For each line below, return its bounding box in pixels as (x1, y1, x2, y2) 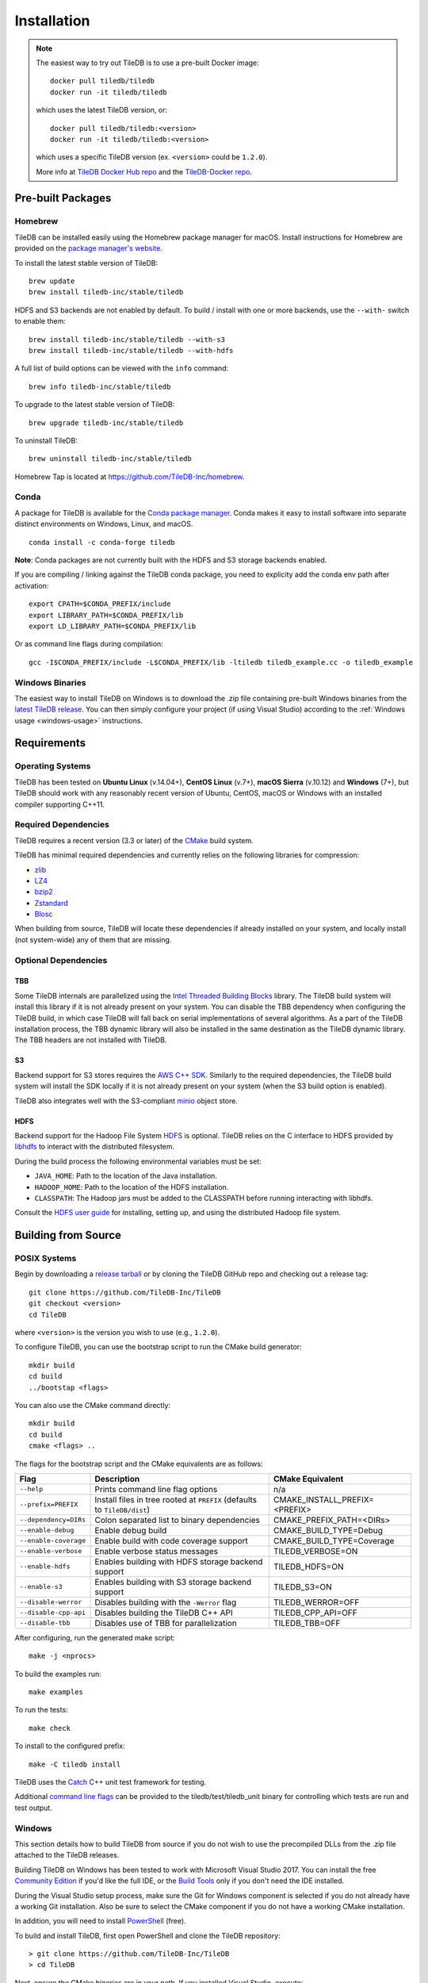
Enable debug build (94, 1525, 167, 1536)
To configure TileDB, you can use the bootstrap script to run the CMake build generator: (14, 1342, 302, 1352)
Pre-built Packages (14, 191, 112, 205)
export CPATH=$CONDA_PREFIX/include (29, 600, 171, 608)
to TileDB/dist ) (94, 1504, 151, 1515)
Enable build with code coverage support (94, 1535, 249, 1546)
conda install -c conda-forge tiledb (29, 538, 176, 547)
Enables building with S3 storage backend (94, 1576, 252, 1587)
